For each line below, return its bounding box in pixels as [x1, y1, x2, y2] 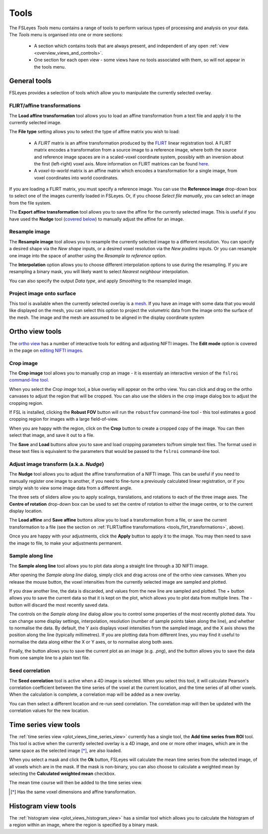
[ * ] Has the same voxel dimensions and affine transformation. [10, 789, 136, 795]
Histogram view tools [9, 802, 76, 810]
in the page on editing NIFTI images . [9, 347, 84, 353]
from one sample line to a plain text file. [9, 655, 90, 661]
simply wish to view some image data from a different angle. [9, 485, 133, 491]
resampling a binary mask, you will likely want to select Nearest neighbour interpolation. [9, 269, 190, 275]
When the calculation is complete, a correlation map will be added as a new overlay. [9, 691, 181, 697]
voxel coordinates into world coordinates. [34, 174, 119, 181]
